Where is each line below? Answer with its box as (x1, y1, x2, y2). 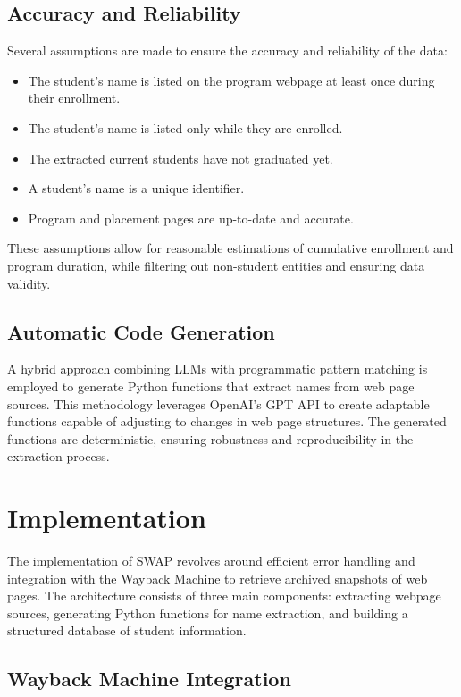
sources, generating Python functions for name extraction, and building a (7, 603, 408, 622)
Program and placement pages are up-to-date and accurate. (28, 208, 354, 227)
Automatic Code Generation (7, 317, 275, 345)
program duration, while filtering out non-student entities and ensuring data (7, 256, 425, 274)
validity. (7, 273, 51, 292)
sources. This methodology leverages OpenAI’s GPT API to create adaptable (7, 394, 430, 413)
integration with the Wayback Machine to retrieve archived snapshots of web (7, 568, 428, 587)
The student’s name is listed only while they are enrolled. (28, 118, 343, 137)
